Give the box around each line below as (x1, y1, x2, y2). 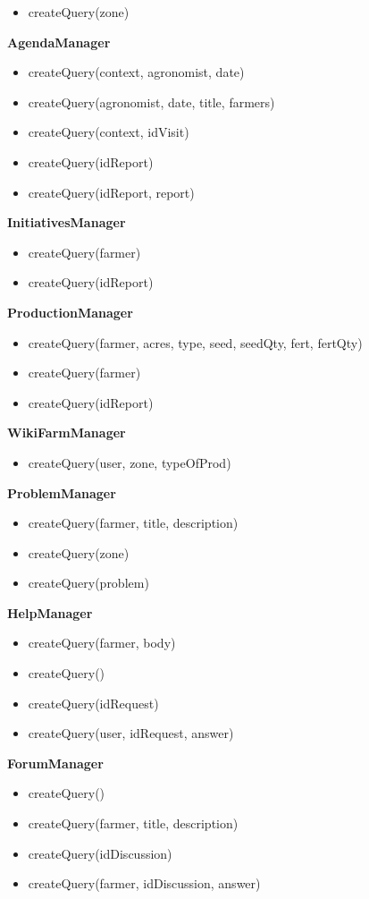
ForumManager (7, 753, 104, 772)
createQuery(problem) (28, 573, 149, 592)
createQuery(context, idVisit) (28, 123, 189, 141)
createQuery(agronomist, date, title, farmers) (28, 92, 275, 111)
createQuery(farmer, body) (28, 633, 176, 652)
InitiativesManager (7, 213, 126, 232)
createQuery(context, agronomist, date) (28, 63, 245, 81)
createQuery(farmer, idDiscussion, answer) (28, 874, 261, 893)
